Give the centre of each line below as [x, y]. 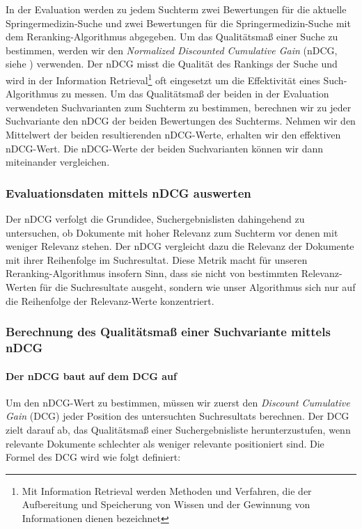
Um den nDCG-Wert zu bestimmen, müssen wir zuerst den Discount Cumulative [178, 402]
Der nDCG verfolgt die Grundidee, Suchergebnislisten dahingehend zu [155, 219]
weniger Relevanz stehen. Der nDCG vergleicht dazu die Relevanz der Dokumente [180, 246]
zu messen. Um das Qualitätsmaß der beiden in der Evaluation [195, 94]
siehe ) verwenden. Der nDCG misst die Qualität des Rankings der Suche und [172, 64]
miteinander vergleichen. [58, 162]
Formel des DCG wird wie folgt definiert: [93, 457]
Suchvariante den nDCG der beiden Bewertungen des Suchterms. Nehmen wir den [181, 121]
